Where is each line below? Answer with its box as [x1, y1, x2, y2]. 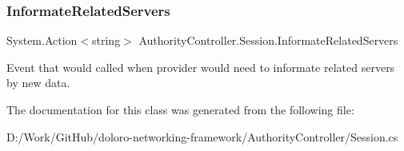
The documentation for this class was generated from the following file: [6, 101, 354, 117]
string [92, 32, 121, 49]
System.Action [6, 32, 78, 49]
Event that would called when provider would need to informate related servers [6, 58, 395, 75]
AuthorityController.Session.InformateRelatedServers [138, 32, 398, 49]
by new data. [6, 74, 70, 91]
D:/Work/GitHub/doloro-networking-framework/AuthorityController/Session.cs [6, 128, 398, 145]
